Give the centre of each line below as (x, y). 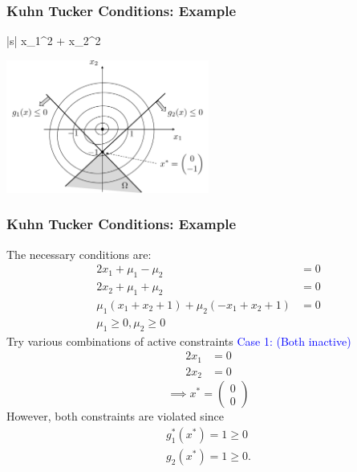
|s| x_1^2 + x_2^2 (54, 41)
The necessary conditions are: (79, 254)
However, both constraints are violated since (115, 416)
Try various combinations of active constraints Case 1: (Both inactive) (179, 341)
